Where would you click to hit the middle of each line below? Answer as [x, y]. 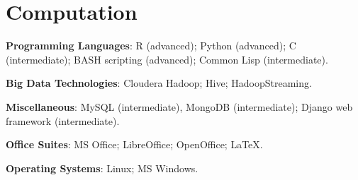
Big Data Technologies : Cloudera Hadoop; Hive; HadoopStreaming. [159, 83]
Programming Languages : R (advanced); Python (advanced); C [151, 46]
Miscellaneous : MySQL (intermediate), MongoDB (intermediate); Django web [179, 106]
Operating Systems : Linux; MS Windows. [102, 168]
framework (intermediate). [63, 120]
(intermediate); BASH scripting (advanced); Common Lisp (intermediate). [167, 59]
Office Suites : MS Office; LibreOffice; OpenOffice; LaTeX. [134, 144]
